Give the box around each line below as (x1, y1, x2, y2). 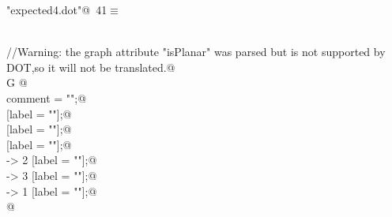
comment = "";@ (6, 89, 87, 106)
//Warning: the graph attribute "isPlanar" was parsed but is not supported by (6, 43, 386, 60)
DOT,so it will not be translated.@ (6, 58, 175, 75)
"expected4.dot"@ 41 (6, 2, 107, 17)
